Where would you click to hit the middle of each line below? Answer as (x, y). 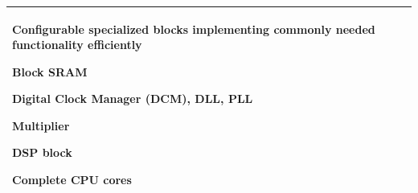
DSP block (42, 152)
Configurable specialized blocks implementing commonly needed (194, 29)
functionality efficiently (77, 45)
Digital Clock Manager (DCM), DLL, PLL (133, 99)
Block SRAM (50, 71)
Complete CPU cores (72, 180)
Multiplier (41, 125)
